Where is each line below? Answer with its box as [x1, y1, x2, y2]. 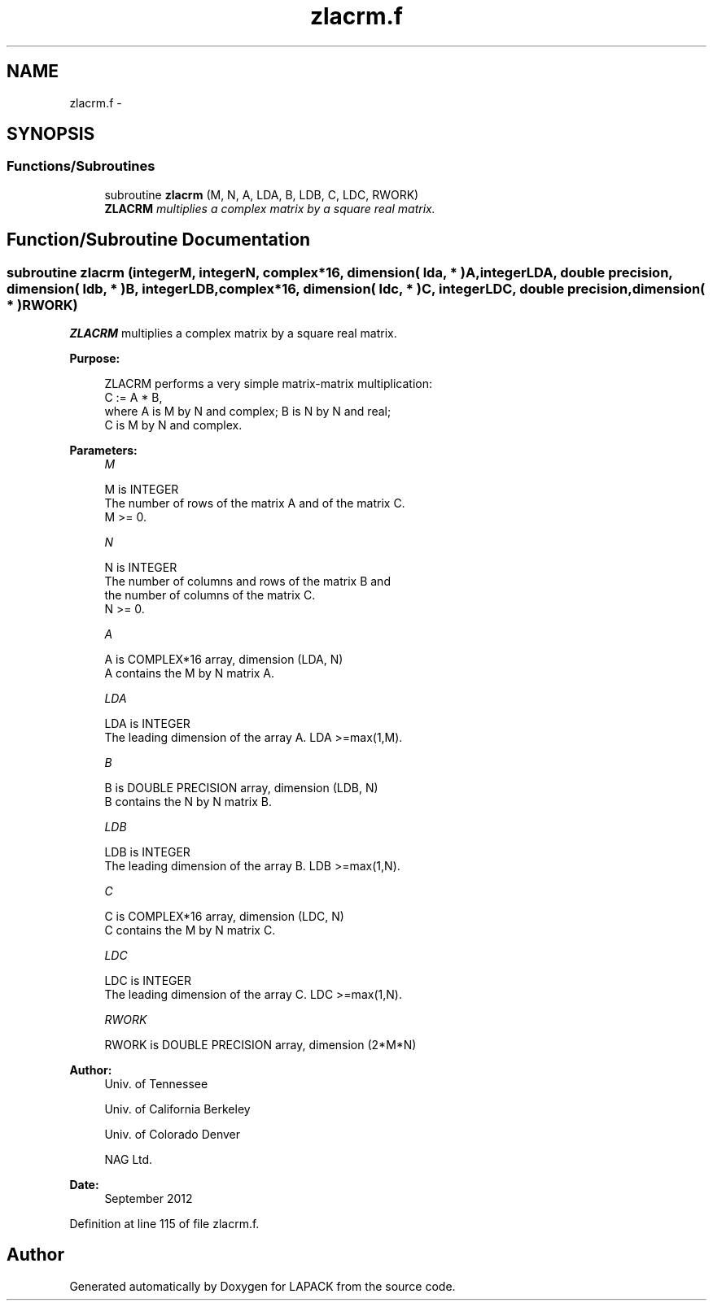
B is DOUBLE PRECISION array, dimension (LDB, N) [104, 781, 378, 795]
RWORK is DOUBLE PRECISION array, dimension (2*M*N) [104, 1038, 417, 1052]
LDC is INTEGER [104, 974, 191, 988]
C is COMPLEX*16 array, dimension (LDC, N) [104, 909, 344, 924]
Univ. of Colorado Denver [104, 1127, 241, 1142]
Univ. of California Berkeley [104, 1102, 251, 1117]
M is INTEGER [104, 482, 179, 497]
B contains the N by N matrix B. [104, 795, 272, 809]
